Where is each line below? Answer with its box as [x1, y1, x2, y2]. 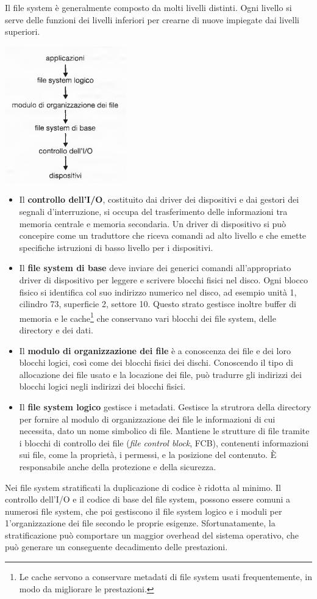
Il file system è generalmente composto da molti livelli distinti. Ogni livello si [5, 1, 292, 13]
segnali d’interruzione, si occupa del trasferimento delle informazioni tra [19, 205, 288, 217]
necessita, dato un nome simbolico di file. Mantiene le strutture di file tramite [19, 424, 310, 437]
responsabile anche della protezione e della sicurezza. [19, 460, 216, 473]
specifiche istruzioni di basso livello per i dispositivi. [19, 241, 213, 253]
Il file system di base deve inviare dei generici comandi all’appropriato [19, 261, 291, 274]
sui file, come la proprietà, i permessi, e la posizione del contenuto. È [19, 448, 277, 461]
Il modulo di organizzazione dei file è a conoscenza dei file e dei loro [19, 344, 291, 357]
